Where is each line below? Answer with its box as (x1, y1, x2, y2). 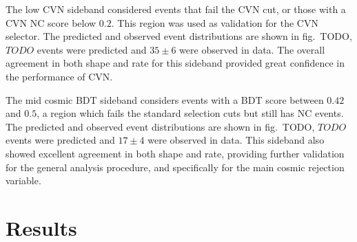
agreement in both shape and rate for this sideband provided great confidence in (6, 56, 345, 70)
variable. (6, 173, 41, 188)
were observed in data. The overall (179, 42, 325, 56)
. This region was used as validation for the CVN (111, 15, 318, 30)
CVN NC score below (6, 15, 96, 30)
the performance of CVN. (6, 69, 113, 83)
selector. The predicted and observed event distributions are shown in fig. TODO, (6, 29, 352, 43)
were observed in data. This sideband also (147, 133, 325, 147)
